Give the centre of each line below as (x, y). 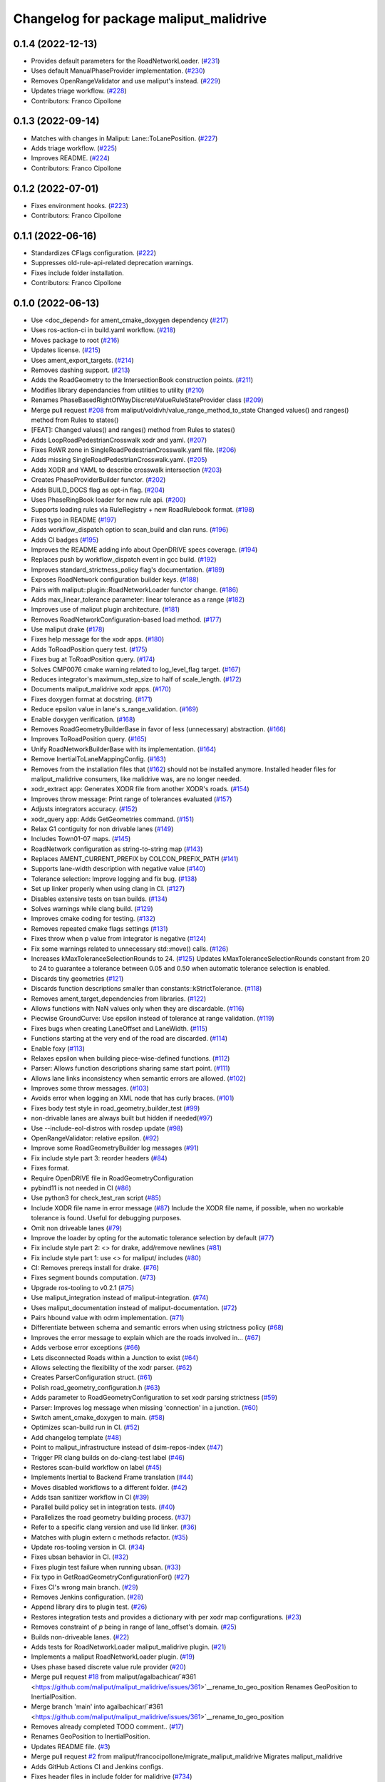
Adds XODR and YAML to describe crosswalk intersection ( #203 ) (127, 470)
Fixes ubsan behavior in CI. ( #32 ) (80, 1557)
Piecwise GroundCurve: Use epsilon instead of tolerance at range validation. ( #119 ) (153, 1019)
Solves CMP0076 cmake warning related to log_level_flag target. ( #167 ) (136, 669)
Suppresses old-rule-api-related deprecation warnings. (112, 263)
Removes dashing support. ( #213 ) (81, 370)
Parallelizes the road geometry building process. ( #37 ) (111, 1517)
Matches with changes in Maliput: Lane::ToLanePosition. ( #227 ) (124, 138)
